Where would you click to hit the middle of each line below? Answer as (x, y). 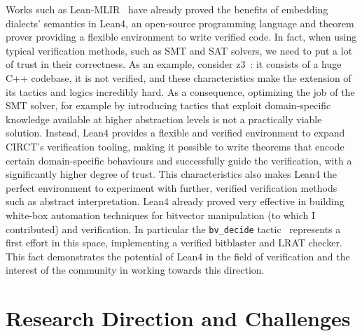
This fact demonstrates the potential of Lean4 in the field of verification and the (178, 256)
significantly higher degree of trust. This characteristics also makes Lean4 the (172, 174)
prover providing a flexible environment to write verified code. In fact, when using (181, 37)
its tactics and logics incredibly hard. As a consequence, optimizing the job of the (180, 91)
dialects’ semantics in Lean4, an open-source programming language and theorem (180, 23)
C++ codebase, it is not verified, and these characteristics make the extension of (179, 77)
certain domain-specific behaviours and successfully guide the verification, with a (179, 160)
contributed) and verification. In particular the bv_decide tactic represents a (173, 229)
